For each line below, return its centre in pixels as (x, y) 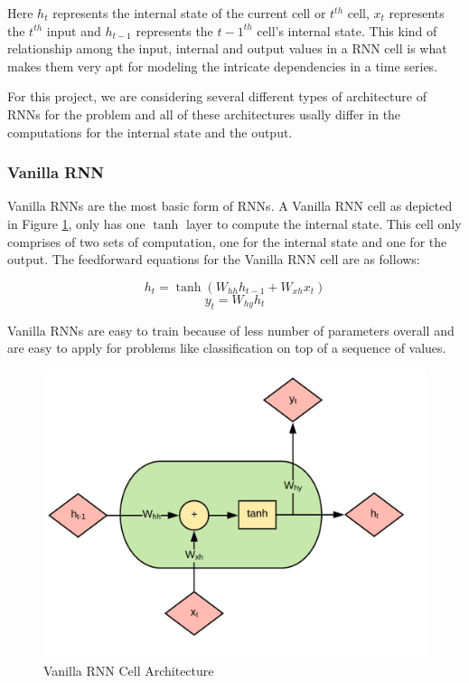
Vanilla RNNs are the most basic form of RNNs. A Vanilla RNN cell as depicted (230, 206)
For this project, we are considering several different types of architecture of (217, 96)
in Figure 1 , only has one (76, 223)
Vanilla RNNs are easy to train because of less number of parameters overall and (231, 330)
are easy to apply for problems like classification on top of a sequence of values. (227, 348)
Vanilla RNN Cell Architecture (129, 671)
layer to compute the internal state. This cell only (324, 223)
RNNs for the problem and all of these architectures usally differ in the (204, 114)
